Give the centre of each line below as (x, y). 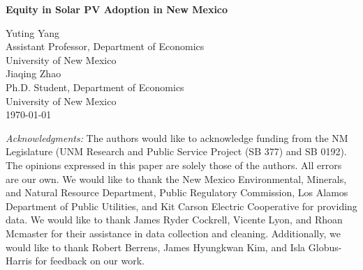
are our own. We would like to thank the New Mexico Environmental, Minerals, (176, 178)
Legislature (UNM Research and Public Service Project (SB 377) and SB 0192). (176, 151)
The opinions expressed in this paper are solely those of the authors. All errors (174, 165)
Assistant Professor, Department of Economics (105, 46)
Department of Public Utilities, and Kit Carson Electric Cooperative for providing (181, 206)
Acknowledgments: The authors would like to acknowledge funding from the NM (177, 137)
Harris (19, 261)
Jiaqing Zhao (34, 73)
